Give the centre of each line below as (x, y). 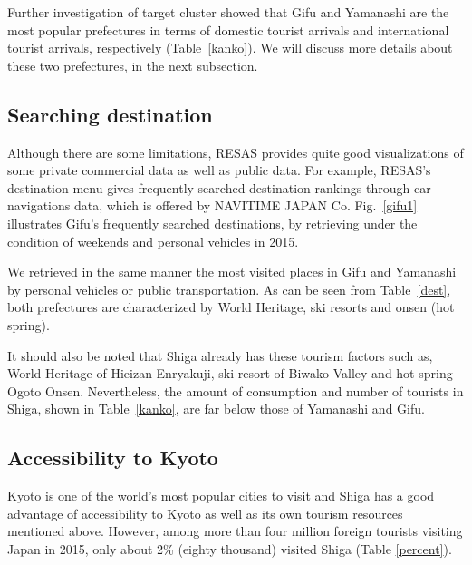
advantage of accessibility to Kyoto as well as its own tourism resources (205, 513)
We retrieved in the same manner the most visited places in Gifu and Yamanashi (232, 272)
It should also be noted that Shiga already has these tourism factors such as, (220, 355)
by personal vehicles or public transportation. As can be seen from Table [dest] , (229, 289)
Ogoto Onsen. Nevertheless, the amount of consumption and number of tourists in (236, 390)
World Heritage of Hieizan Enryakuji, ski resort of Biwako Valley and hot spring (230, 373)
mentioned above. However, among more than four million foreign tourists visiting (235, 531)
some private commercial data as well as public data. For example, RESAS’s (219, 170)
